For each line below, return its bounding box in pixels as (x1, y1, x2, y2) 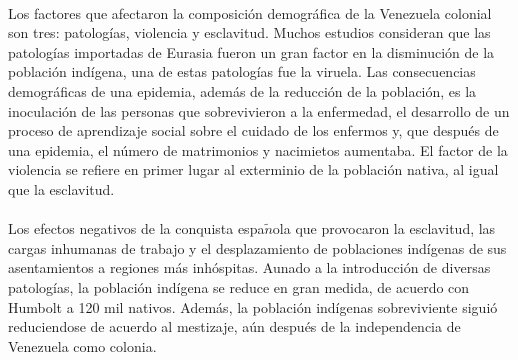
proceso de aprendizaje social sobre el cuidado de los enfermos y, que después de (8, 120, 499, 141)
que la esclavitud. (8, 178, 115, 199)
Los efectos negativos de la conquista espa (8, 218, 265, 239)
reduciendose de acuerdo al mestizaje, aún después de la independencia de (8, 316, 461, 337)
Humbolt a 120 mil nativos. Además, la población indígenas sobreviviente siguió (8, 296, 498, 317)
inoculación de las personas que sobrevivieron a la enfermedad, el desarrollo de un (8, 100, 510, 121)
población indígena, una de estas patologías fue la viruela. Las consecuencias (8, 61, 476, 82)
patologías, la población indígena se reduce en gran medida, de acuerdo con (8, 276, 470, 297)
